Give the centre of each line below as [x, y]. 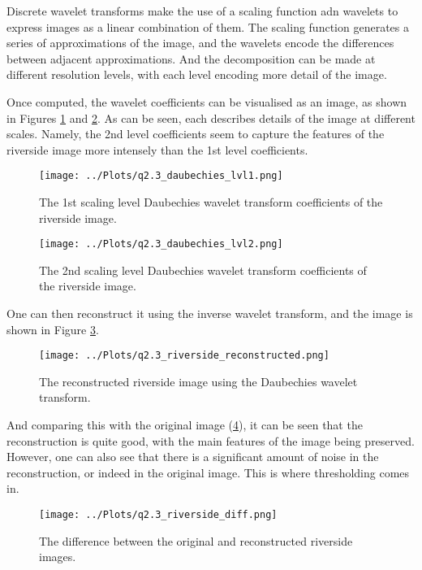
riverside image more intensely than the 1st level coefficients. [157, 149]
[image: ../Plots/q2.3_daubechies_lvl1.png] [161, 176]
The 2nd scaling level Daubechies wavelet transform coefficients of [203, 270]
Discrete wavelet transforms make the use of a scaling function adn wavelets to [202, 11]
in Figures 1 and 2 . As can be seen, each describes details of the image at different [211, 117]
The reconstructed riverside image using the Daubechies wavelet [198, 381]
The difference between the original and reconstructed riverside [196, 540]
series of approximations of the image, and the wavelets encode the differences [200, 43]
